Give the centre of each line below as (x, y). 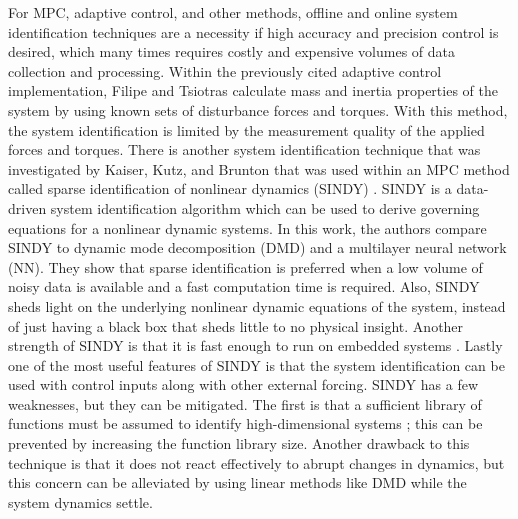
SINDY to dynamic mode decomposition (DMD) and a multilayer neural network (257, 247)
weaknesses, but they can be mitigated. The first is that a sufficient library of (245, 403)
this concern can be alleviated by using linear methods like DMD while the (237, 482)
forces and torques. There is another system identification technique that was (244, 149)
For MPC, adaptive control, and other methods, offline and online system (233, 12)
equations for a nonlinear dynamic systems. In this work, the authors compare (247, 227)
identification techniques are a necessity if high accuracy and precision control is (253, 31)
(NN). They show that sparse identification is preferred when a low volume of (245, 266)
